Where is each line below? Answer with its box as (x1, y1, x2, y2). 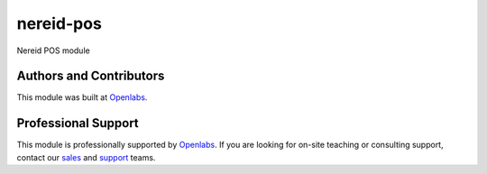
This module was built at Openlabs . (16, 92, 148, 103)
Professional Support (16, 115, 139, 131)
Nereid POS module (16, 45, 90, 56)
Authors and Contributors (16, 69, 165, 84)
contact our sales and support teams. (16, 151, 156, 162)
